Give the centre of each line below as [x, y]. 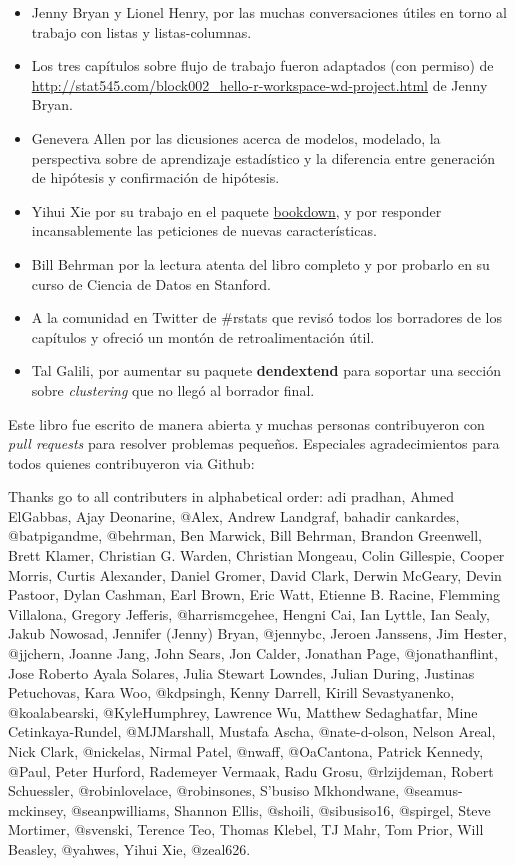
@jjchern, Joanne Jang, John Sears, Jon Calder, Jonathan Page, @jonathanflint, [253, 653]
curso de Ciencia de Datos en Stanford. [151, 283]
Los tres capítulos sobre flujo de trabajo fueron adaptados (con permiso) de [262, 65]
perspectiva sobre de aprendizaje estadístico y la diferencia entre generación [263, 157]
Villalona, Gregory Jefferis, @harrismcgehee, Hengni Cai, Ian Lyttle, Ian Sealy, [249, 613]
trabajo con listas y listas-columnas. [141, 31]
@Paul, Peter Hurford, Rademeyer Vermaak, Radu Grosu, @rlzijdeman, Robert [251, 770]
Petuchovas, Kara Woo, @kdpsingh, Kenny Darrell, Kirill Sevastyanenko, [231, 692]
